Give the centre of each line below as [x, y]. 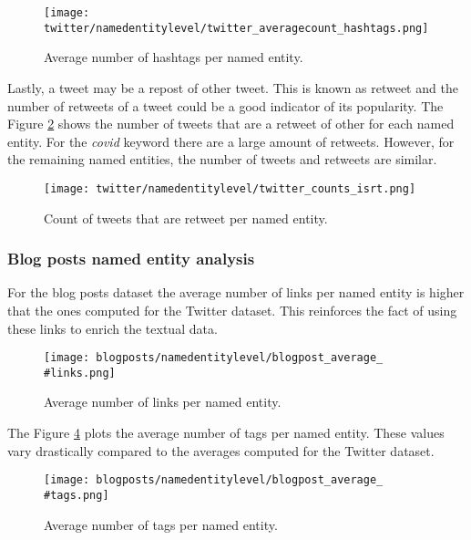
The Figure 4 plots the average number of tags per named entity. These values [226, 433]
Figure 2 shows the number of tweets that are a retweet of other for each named [231, 124]
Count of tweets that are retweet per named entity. [186, 218]
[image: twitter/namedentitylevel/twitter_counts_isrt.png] [230, 188]
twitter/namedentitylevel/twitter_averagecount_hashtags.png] [236, 28]
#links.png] [80, 373]
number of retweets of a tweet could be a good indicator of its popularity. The [225, 105]
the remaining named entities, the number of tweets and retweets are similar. [222, 159]
